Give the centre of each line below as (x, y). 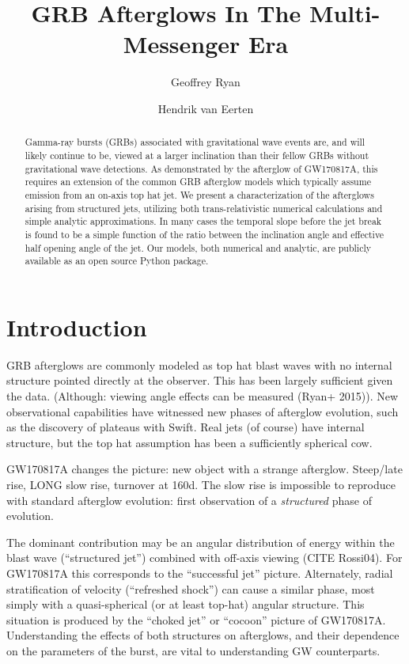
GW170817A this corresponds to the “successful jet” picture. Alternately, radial (200, 573)
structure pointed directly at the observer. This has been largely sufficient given (200, 380)
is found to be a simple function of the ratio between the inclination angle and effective (204, 234)
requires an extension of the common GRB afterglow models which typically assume (198, 182)
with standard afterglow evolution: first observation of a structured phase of (189, 500)
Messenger (182, 44)
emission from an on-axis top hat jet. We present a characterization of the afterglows (199, 194)
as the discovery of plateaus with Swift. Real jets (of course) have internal (186, 427)
